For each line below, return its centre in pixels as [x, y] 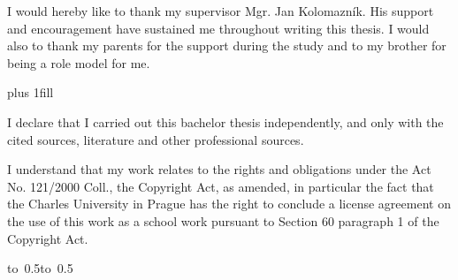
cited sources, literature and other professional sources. [156, 139]
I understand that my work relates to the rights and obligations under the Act [219, 169]
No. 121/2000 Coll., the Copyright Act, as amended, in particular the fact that [221, 186]
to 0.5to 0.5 [40, 268]
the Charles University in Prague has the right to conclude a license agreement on [229, 204]
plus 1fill [31, 92]
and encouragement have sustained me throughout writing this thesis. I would [218, 28]
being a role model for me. [79, 62]
